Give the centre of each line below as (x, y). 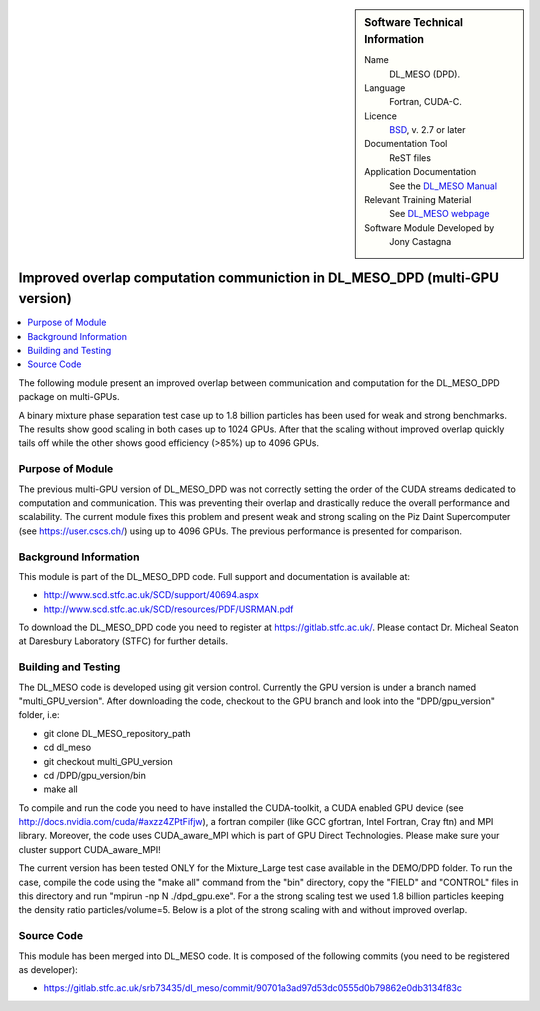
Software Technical (414, 22)
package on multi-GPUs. (69, 397)
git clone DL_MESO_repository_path (117, 733)
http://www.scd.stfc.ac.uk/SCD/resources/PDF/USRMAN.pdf (168, 609)
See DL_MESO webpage (439, 214)
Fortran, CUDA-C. (425, 102)
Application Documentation (420, 172)
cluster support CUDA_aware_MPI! (90, 849)
